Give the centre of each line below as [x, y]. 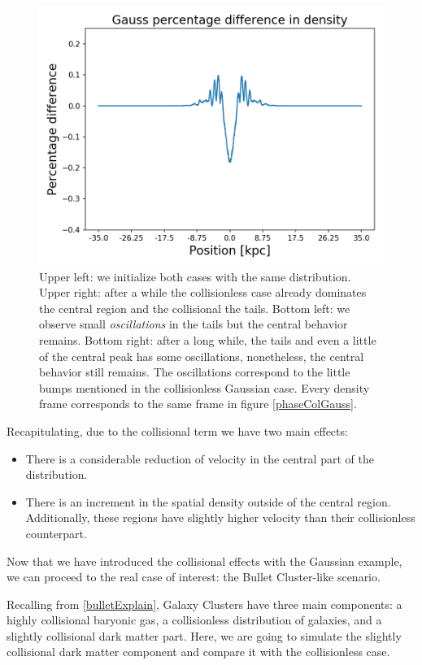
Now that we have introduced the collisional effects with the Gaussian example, [204, 561]
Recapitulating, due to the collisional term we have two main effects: [177, 430]
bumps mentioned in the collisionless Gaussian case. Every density [204, 387]
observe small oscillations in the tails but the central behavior [194, 324]
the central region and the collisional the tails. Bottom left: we [195, 308]
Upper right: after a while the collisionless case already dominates [203, 292]
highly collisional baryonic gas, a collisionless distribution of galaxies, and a [194, 620]
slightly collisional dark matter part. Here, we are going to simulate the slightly [204, 635]
